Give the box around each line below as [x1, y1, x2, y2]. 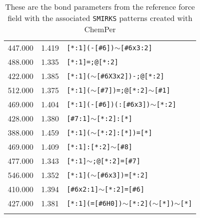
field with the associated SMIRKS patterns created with [7, 12, 193, 23]
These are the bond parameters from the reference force [5, 1, 195, 12]
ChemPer [84, 23, 116, 35]
